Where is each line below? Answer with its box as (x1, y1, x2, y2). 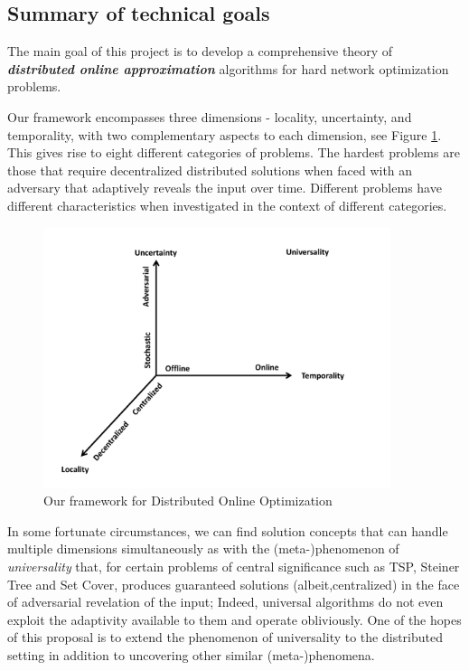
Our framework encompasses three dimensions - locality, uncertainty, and (7, 107, 412, 126)
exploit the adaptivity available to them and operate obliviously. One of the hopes (7, 610, 462, 628)
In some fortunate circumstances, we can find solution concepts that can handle (7, 521, 448, 540)
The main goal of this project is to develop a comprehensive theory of (7, 42, 393, 61)
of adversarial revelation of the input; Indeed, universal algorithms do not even (7, 592, 444, 611)
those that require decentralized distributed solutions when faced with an (7, 160, 413, 179)
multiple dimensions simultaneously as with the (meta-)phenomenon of (7, 539, 399, 558)
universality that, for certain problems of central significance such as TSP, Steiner (7, 556, 460, 575)
